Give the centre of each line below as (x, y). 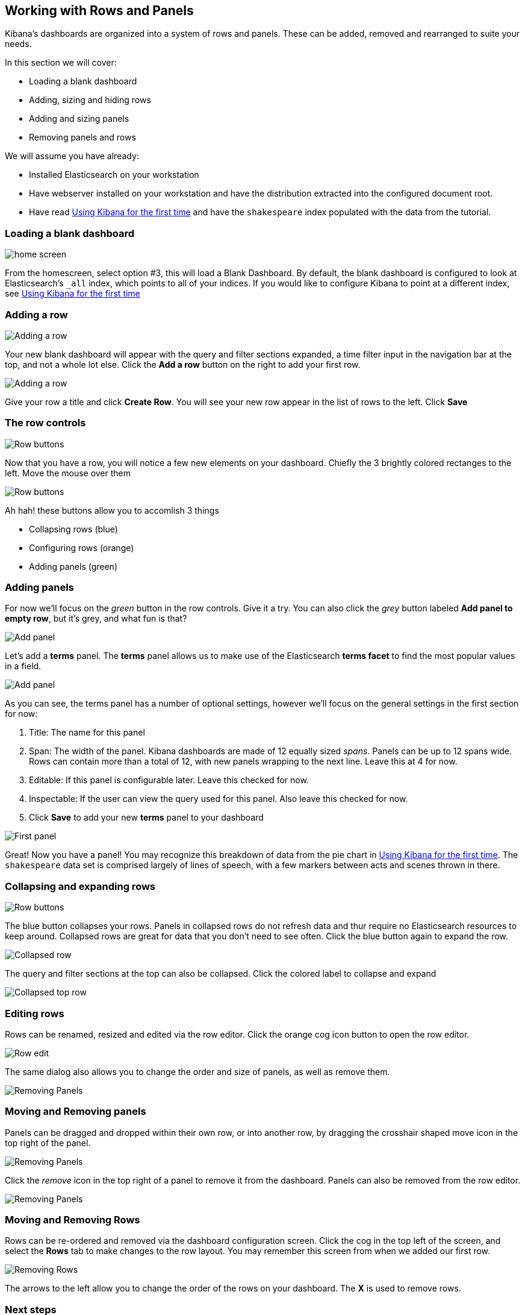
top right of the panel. (48, 1143)
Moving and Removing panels (76, 1112)
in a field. (23, 666)
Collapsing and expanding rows (80, 886)
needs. (18, 44)
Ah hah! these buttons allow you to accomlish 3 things (112, 510)
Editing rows (35, 1013)
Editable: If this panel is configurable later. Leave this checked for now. (169, 780)
